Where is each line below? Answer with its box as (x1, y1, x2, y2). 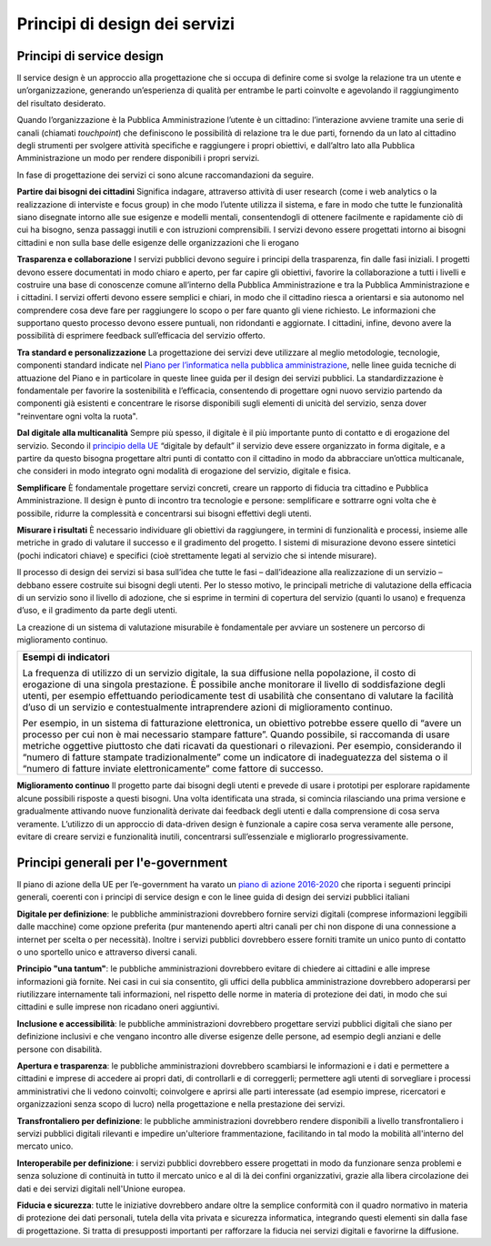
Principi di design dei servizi (16, 14, 235, 34)
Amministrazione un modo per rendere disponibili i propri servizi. (16, 153, 260, 164)
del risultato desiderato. (16, 97, 106, 108)
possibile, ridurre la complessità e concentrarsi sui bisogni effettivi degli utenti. (16, 508, 312, 519)
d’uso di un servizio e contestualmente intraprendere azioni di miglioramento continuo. (22, 701, 393, 714)
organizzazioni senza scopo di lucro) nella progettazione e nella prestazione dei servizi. (16, 1099, 346, 1109)
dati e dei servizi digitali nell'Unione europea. (16, 1183, 185, 1194)
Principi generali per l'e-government (16, 855, 227, 870)
